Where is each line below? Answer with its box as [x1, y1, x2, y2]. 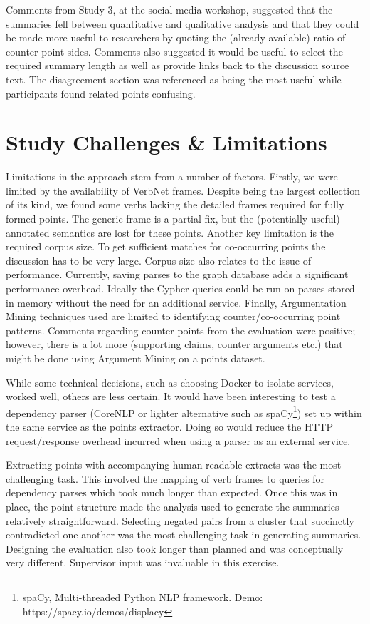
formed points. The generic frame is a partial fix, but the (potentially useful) [6, 211, 340, 226]
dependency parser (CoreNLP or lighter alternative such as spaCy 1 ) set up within [6, 403, 362, 420]
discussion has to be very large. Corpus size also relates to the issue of [6, 252, 312, 267]
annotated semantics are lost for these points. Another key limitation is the [6, 225, 334, 240]
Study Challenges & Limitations [6, 128, 327, 157]
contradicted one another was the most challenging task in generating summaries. [6, 527, 361, 542]
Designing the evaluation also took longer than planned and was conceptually [6, 541, 344, 556]
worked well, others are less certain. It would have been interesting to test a [6, 389, 336, 404]
